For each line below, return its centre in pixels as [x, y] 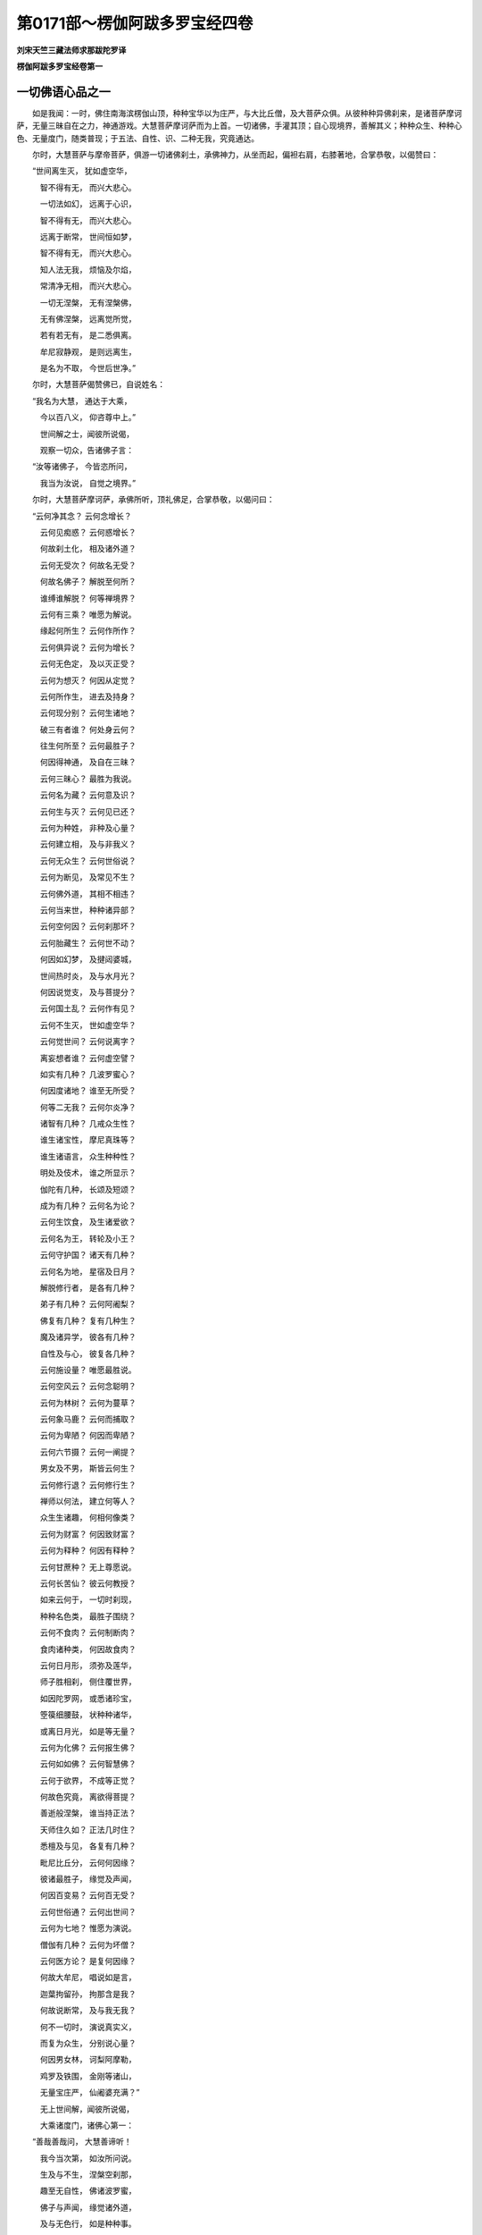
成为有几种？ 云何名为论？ [88, 1206]
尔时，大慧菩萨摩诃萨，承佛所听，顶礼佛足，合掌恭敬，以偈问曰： [153, 500]
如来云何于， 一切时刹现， [88, 1599]
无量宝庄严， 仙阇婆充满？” [90, 2093]
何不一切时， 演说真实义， [88, 2027]
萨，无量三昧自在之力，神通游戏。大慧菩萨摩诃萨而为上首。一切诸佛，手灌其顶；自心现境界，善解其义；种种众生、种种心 [239, 126]
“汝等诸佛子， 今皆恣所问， [82, 467]
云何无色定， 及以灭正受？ [88, 664]
